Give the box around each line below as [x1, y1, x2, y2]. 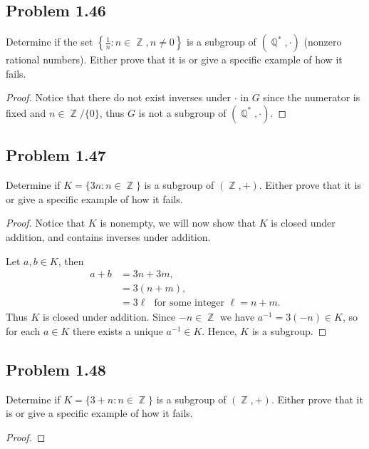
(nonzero [303, 34, 342, 49]
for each [6, 323, 41, 338]
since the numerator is [263, 90, 360, 105]
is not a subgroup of [138, 105, 227, 120]
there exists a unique [72, 323, 163, 338]
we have [219, 309, 255, 324]
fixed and [6, 105, 46, 120]
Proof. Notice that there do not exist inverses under [6, 90, 232, 105]
